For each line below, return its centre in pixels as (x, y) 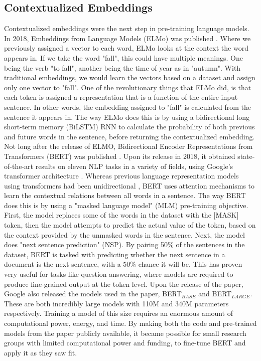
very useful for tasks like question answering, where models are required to (119, 274)
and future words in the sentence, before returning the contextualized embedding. (129, 136)
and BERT (215, 294)
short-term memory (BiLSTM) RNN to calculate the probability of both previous (129, 127)
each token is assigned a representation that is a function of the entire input (121, 97)
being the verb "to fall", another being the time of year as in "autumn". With (122, 67)
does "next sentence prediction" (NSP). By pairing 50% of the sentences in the (124, 244)
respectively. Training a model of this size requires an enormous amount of (118, 313)
